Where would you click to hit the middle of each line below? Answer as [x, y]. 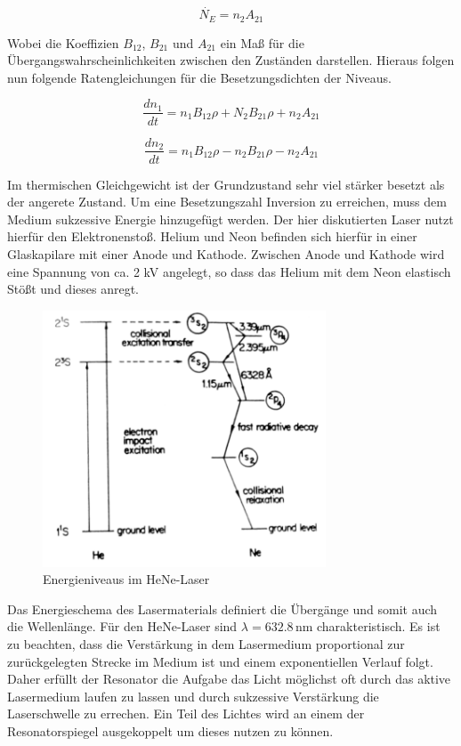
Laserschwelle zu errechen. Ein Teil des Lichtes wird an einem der [186, 714]
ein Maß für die [262, 42]
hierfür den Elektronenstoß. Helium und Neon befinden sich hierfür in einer [212, 236]
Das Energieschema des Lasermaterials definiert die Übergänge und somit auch [222, 608]
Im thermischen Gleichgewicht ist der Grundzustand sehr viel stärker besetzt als [226, 184]
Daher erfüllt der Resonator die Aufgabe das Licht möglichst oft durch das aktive [229, 679]
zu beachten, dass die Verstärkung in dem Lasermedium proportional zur [206, 644]
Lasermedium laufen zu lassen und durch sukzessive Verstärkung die [193, 696]
